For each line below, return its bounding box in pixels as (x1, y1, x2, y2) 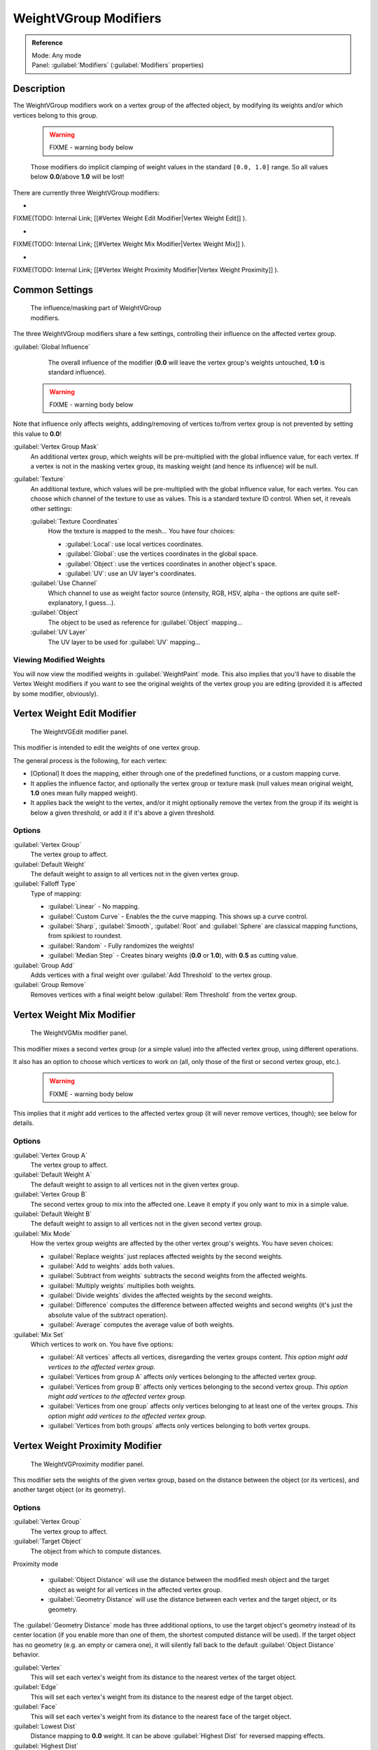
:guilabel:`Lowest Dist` (13, 1722, 77, 1730)
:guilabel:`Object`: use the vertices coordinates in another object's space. (65, 559, 277, 568)
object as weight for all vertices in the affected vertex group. (48, 1585, 223, 1594)
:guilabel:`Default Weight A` (13, 1170, 92, 1179)
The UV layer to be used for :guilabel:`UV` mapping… (48, 638, 201, 646)
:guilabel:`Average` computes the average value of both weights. (48, 1320, 234, 1329)
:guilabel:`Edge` (13, 1683, 59, 1691)
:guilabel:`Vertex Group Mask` (13, 442, 99, 451)
